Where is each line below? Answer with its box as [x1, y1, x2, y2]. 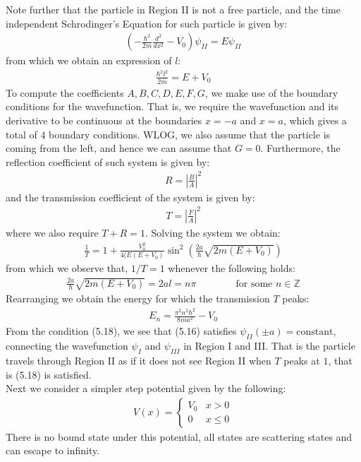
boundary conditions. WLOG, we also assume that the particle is [49, 126, 331, 141]
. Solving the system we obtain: [145, 225, 281, 239]
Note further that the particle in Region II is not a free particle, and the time [6, 2, 341, 16]
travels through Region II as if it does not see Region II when [6, 353, 271, 367]
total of [6, 126, 37, 141]
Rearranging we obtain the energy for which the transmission [6, 291, 270, 306]
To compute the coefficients [6, 85, 124, 100]
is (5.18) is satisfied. [6, 367, 92, 381]
